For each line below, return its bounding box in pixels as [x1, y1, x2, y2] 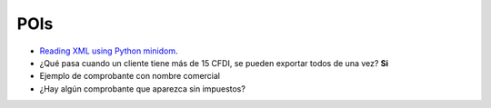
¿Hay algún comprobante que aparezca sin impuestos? [39, 83, 245, 94]
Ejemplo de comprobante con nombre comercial [39, 71, 220, 82]
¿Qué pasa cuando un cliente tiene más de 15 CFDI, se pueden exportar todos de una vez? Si [39, 57, 389, 68]
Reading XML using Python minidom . [39, 45, 178, 56]
